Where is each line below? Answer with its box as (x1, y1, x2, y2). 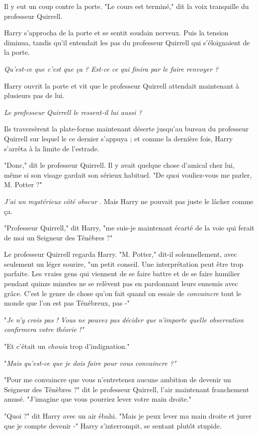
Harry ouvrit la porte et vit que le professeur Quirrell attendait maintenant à (4, 80, 240, 91)
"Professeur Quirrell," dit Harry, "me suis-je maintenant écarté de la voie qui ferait (4, 222, 255, 233)
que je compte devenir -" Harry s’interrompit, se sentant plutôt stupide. (4, 420, 222, 431)
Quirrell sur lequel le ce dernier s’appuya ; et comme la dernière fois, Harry (4, 133, 233, 143)
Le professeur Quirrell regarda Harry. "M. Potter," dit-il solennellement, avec (4, 249, 237, 259)
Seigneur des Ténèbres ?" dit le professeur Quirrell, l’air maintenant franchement (4, 384, 250, 394)
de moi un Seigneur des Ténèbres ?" (4, 232, 113, 242)
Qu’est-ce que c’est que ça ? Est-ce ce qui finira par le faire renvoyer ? (4, 63, 219, 74)
